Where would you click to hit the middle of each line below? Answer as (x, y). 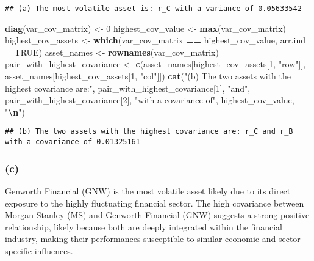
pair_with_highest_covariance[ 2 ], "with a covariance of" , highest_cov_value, (150, 100)
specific (19, 250)
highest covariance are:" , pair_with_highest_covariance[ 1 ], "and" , (128, 88)
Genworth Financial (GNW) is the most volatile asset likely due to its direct (148, 190)
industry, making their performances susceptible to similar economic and (141, 239)
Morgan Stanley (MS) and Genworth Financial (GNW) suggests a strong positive (157, 215)
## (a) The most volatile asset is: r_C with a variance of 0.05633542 (153, 9)
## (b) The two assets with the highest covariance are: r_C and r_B (149, 132)
